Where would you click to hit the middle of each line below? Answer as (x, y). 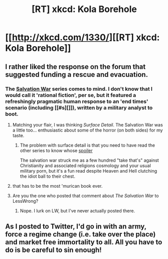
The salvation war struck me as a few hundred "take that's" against (89, 160)
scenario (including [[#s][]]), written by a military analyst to (79, 107)
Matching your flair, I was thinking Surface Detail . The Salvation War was (88, 124)
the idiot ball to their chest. (47, 176)
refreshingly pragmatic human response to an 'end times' (77, 101)
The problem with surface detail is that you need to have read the (88, 145)
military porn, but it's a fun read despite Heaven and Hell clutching (89, 171)
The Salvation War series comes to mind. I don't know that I (79, 89)
